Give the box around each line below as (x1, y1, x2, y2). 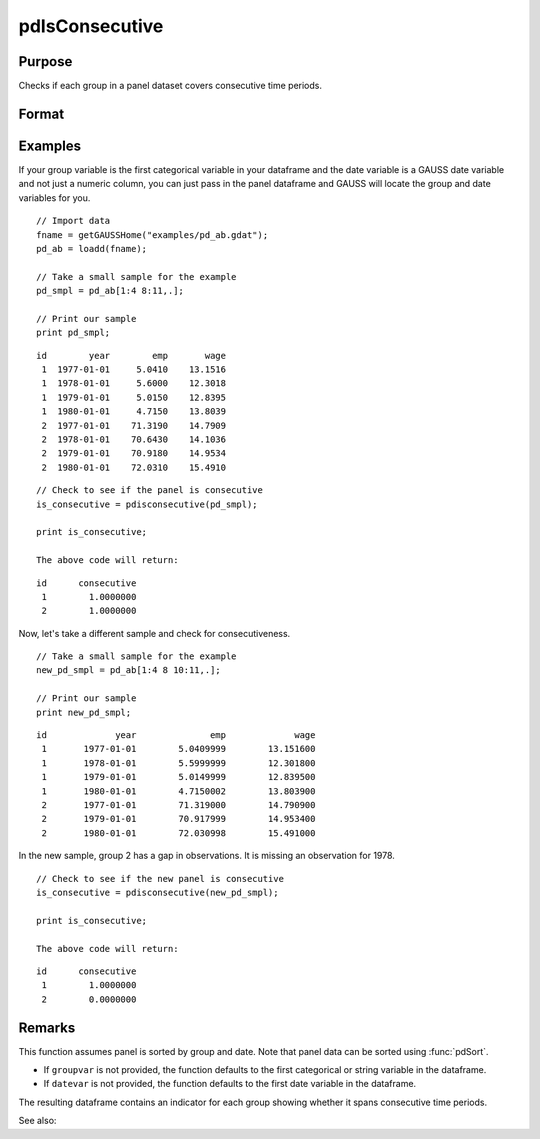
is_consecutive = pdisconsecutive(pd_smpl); (36, 498, 259, 510)
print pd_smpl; (36, 327, 111, 339)
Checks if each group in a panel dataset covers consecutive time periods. (18, 80, 322, 92)
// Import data (36, 215, 111, 227)
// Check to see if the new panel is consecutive (36, 873, 285, 884)
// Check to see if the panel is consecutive (36, 485, 264, 496)
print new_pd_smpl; (36, 706, 132, 718)
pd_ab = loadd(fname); (36, 243, 148, 254)
